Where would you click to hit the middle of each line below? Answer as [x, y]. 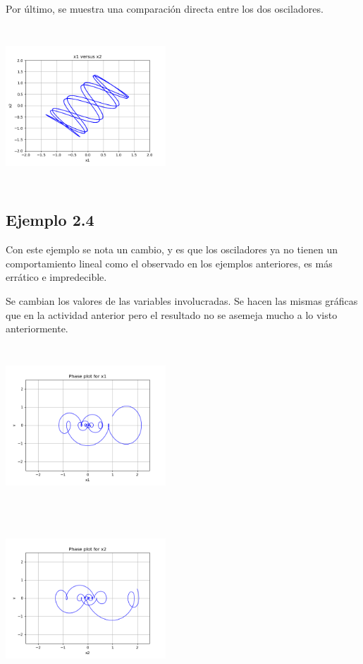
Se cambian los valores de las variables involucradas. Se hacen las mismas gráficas [182, 300]
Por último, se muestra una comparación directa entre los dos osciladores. [165, 8]
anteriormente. [37, 328]
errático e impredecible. [56, 277]
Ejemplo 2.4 [50, 220]
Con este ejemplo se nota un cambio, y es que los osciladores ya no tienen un [172, 249]
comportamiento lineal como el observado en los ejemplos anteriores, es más [169, 263]
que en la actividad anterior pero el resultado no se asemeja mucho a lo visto [172, 314]
